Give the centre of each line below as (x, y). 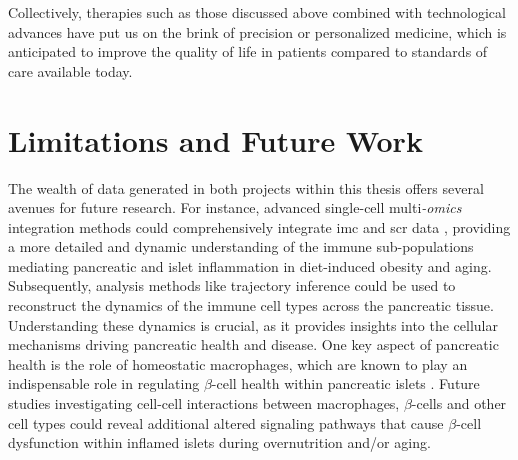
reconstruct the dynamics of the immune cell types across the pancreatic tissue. (251, 305)
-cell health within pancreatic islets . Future (345, 383)
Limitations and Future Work (215, 139)
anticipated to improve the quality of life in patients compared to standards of (248, 51)
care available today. (70, 70)
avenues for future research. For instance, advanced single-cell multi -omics (235, 207)
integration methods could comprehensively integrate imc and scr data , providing (259, 226)
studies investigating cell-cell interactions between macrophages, (204, 403)
